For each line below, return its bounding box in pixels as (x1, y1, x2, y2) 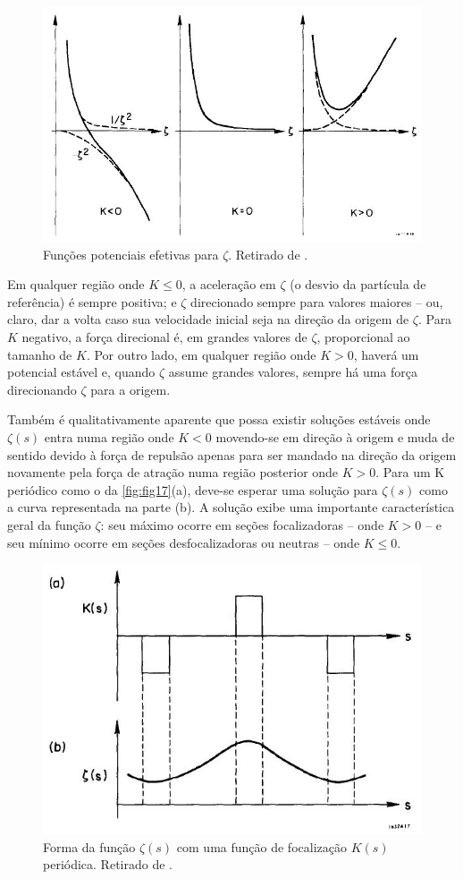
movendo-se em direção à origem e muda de (215, 428, 455, 446)
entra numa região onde (44, 428, 174, 446)
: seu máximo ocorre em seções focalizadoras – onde (100, 515, 384, 533)
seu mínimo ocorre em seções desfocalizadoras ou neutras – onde (7, 533, 360, 551)
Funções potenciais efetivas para (43, 244, 219, 263)
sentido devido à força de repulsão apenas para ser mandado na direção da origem (7, 445, 457, 464)
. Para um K (375, 463, 445, 482)
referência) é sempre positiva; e (7, 292, 177, 311)
